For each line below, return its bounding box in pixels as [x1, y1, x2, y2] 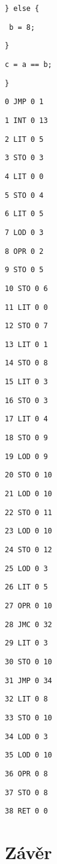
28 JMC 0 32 [5, 620, 52, 629]
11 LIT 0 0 [5, 303, 48, 312]
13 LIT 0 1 [5, 340, 48, 349]
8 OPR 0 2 [5, 247, 44, 256]
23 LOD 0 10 [5, 527, 52, 536]
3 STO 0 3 [5, 153, 44, 163]
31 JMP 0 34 [5, 676, 52, 685]
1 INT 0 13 [5, 116, 48, 125]
